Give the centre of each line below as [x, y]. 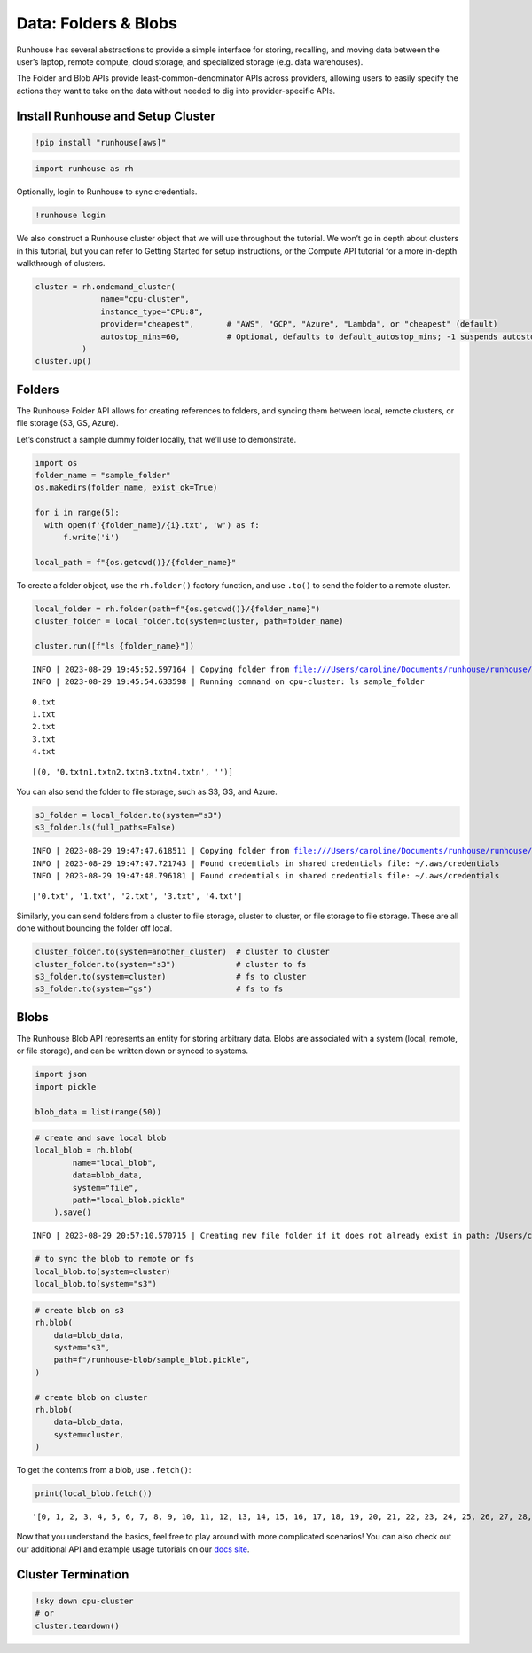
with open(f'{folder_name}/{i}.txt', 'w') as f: [153, 525]
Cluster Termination [73, 1574]
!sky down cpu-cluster [84, 1601]
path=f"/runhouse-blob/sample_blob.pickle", [152, 1360]
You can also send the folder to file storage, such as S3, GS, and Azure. [147, 791]
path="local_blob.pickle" [129, 1200]
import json [61, 1074]
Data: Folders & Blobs [97, 23]
